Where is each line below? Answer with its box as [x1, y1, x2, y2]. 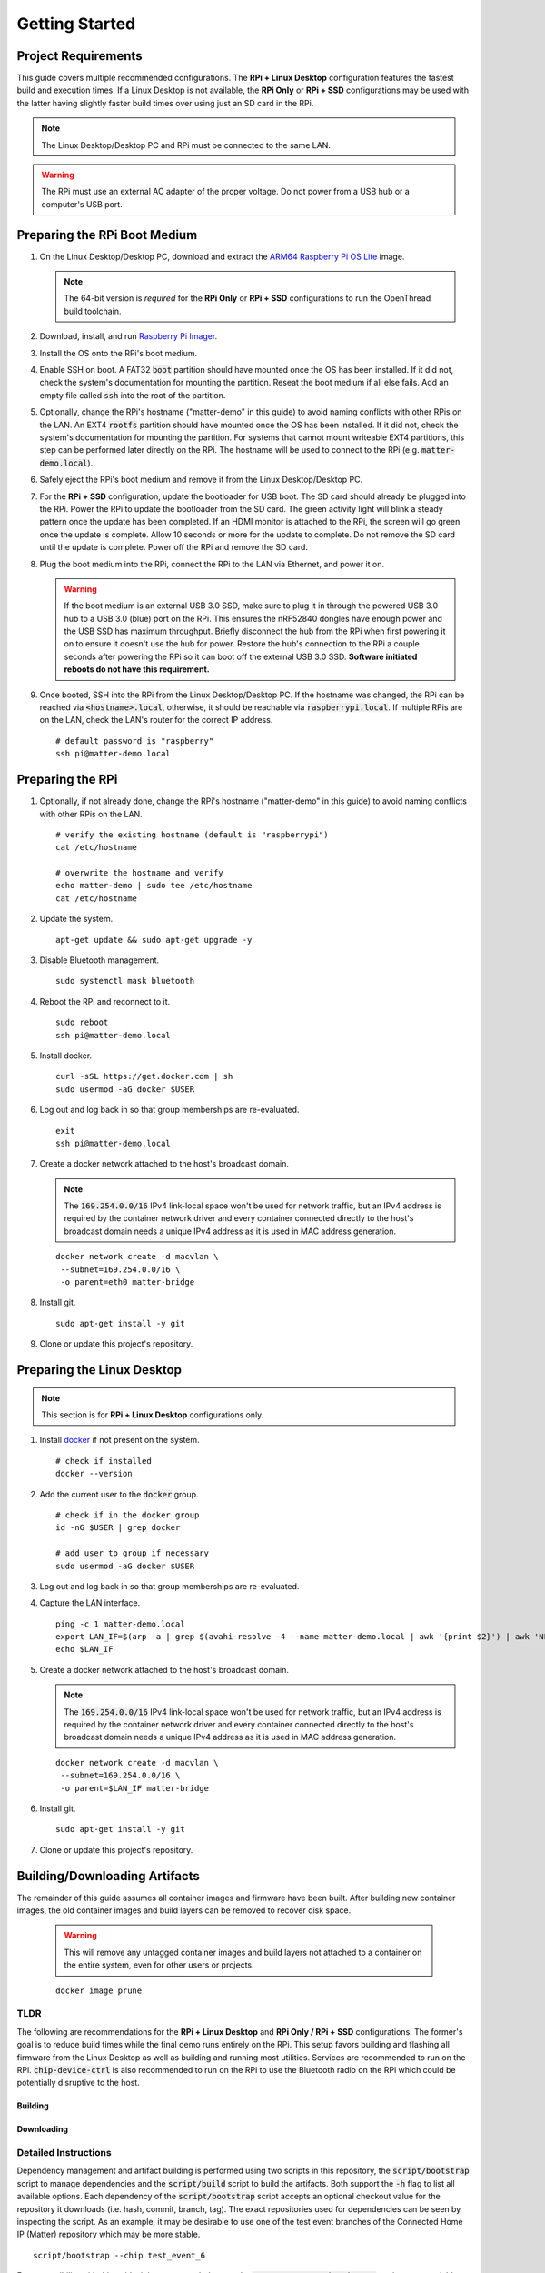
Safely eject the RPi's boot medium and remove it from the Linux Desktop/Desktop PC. [39, 474, 363, 486]
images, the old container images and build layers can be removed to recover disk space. [16, 1905, 352, 1916]
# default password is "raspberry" [55, 736, 214, 746]
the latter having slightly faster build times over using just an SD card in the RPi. [16, 97, 314, 108]
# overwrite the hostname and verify [55, 868, 224, 878]
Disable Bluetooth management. [39, 955, 160, 966]
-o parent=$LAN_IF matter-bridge [60, 1783, 209, 1793]
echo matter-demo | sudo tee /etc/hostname [55, 880, 253, 891]
